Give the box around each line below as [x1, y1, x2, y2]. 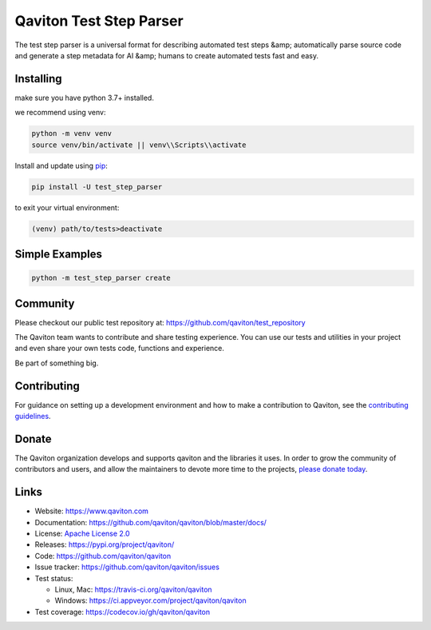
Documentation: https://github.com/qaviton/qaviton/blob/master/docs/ [34, 517, 267, 527]
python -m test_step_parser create [31, 273, 171, 283]
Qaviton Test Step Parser [14, 12, 184, 30]
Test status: [34, 573, 73, 583]
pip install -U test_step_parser [31, 182, 163, 191]
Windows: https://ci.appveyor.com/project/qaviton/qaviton [54, 596, 247, 605]
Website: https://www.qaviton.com [34, 506, 149, 516]
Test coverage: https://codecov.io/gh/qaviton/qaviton [34, 607, 211, 616]
